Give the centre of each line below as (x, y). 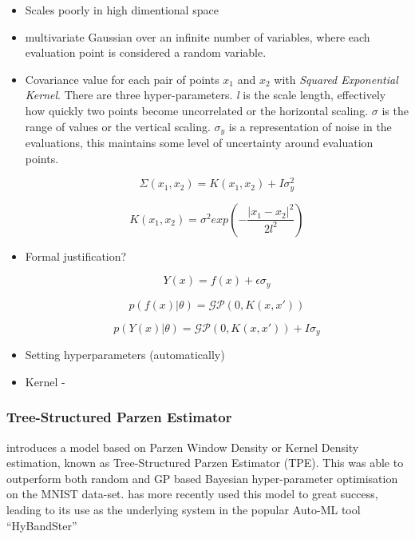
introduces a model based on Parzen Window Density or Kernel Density (183, 447)
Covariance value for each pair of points (122, 79)
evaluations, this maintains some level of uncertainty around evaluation (199, 143)
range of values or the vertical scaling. (118, 126)
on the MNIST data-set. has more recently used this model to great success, (192, 494)
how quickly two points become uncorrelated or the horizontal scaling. (197, 110)
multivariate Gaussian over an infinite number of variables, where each (198, 36)
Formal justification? (76, 256)
